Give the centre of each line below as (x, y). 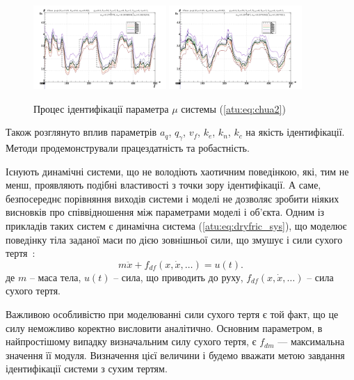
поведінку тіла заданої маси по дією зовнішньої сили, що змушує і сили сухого (174, 239)
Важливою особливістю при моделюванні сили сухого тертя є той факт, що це (172, 314)
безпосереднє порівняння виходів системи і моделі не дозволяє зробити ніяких (172, 198)
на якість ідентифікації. (295, 132)
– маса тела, (55, 277)
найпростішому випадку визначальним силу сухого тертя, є (131, 341)
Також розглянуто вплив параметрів (81, 132)
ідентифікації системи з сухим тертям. (87, 369)
